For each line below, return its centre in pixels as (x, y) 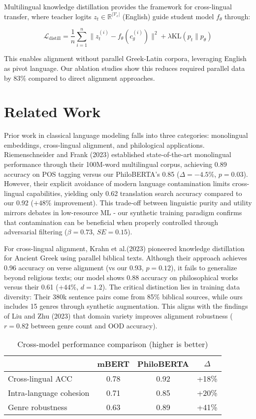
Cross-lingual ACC (40, 379)
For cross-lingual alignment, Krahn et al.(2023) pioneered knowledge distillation (124, 248)
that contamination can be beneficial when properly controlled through (111, 222)
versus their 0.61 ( (31, 287)
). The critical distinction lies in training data (171, 287)
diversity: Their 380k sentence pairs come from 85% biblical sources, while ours (123, 296)
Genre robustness (38, 407)
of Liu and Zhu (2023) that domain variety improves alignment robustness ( (118, 315)
